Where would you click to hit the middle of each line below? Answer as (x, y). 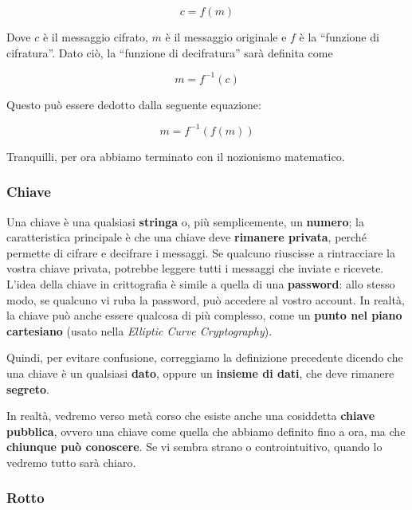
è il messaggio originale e (226, 37)
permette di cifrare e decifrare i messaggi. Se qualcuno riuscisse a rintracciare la (201, 252)
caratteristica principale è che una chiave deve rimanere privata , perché (186, 237)
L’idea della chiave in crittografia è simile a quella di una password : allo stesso (201, 283)
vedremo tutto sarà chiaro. (71, 462)
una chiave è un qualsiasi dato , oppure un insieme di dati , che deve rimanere (200, 373)
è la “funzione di (339, 37)
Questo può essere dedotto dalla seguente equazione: (134, 104)
